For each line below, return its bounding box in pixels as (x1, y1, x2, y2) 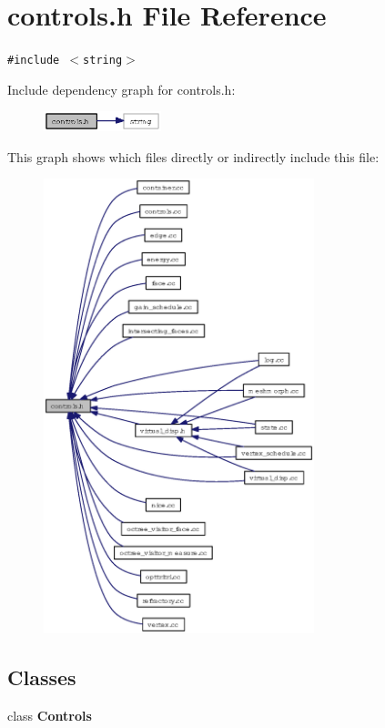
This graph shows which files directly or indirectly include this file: (7, 147, 380, 166)
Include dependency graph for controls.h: (7, 79, 236, 98)
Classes (7, 663, 76, 692)
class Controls (7, 706, 92, 725)
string (83, 54, 123, 67)
